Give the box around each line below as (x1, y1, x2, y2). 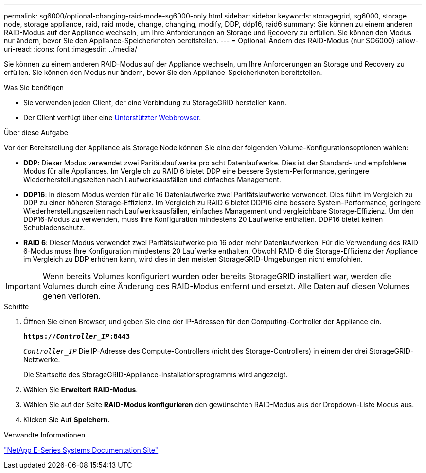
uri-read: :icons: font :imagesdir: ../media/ (4, 45, 137, 53)
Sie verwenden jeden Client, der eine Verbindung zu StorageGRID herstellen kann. (23, 98, 286, 107)
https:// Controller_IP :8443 (23, 332, 130, 340)
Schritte (4, 302, 29, 310)
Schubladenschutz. (23, 223, 85, 232)
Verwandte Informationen (4, 431, 86, 439)
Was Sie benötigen (4, 83, 64, 91)
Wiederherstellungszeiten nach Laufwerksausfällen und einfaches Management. (23, 175, 281, 183)
